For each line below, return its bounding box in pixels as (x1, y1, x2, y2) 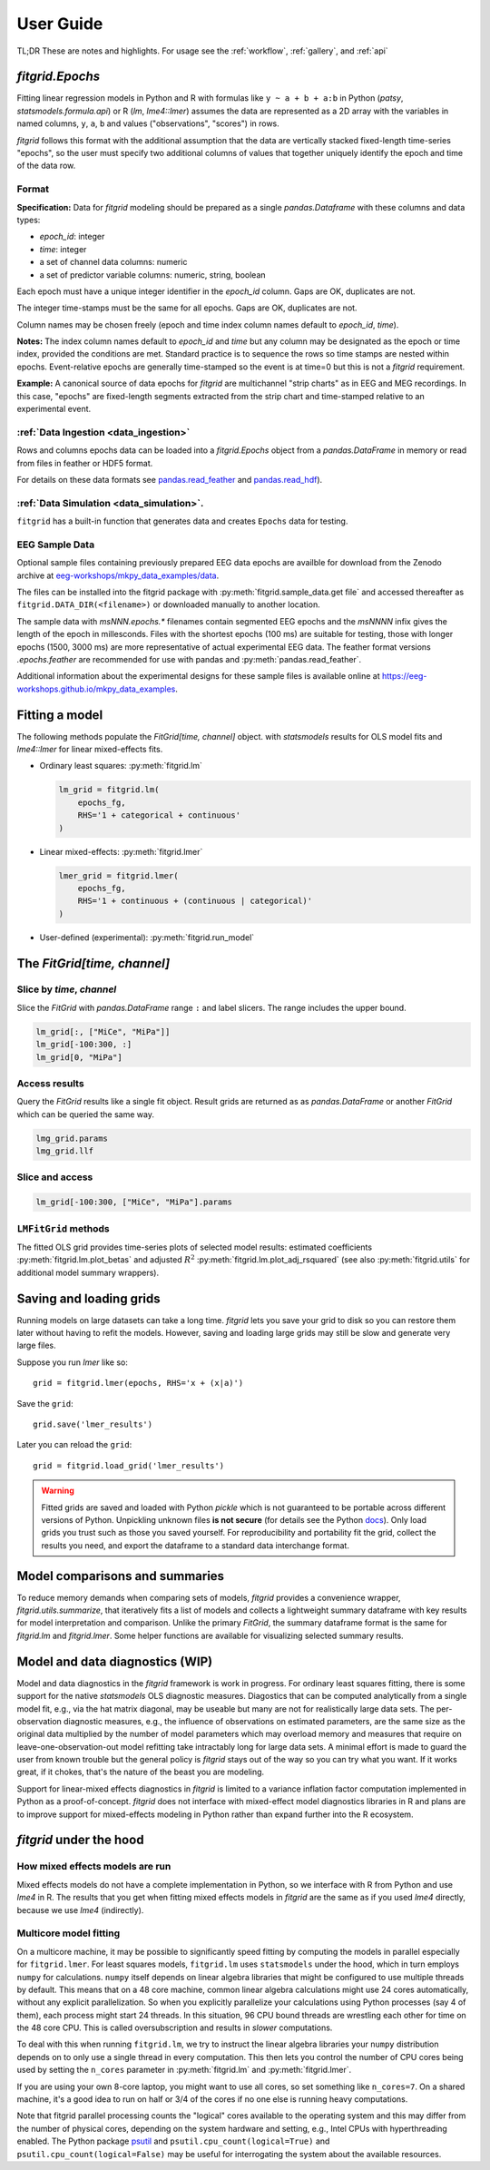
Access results (16, 1076, 85, 1089)
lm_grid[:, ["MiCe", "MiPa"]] (35, 1026, 171, 1036)
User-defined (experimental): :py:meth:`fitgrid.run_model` (39, 931, 255, 943)
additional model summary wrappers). (16, 1267, 159, 1278)
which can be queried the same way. (16, 1108, 154, 1120)
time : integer (39, 243, 87, 254)
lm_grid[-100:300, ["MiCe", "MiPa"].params (35, 1197, 233, 1207)
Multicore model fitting (16, 1927, 121, 1939)
